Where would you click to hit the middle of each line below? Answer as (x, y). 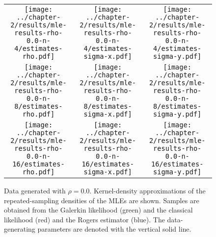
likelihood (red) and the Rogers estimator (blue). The (84, 219)
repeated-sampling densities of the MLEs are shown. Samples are (102, 200)
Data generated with (35, 190)
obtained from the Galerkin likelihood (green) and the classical (98, 210)
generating (20, 229)
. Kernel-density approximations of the (148, 190)
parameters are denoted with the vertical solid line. (114, 229)
